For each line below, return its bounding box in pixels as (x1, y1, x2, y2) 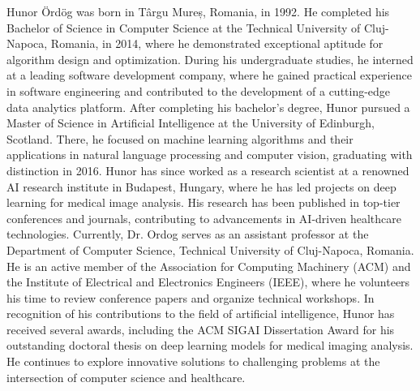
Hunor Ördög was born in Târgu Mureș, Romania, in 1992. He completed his (6, 3, 390, 19)
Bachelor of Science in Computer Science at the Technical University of (6, 19, 361, 36)
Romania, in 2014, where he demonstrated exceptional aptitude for (50, 35, 384, 52)
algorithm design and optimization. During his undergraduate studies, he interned (6, 50, 414, 67)
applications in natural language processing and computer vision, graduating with (6, 146, 413, 163)
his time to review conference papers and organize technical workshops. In (6, 289, 375, 306)
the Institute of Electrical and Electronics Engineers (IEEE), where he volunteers (6, 273, 410, 290)
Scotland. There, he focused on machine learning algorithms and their (6, 130, 354, 147)
